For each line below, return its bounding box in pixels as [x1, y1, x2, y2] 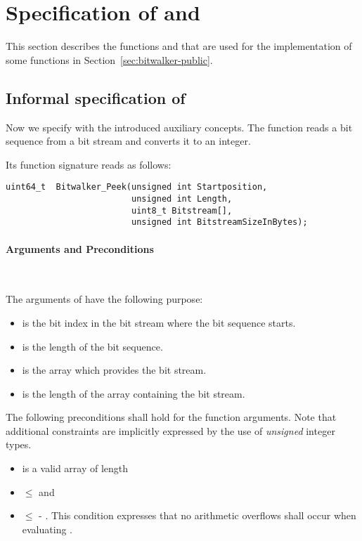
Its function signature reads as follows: [6, 157, 172, 171]
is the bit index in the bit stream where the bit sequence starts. [22, 315, 296, 330]
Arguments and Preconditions [6, 241, 154, 256]
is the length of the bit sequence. [22, 339, 163, 353]
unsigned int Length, [131, 193, 233, 204]
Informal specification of [6, 86, 186, 108]
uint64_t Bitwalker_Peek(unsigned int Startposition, [6, 182, 268, 193]
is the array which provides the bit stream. [22, 363, 207, 377]
